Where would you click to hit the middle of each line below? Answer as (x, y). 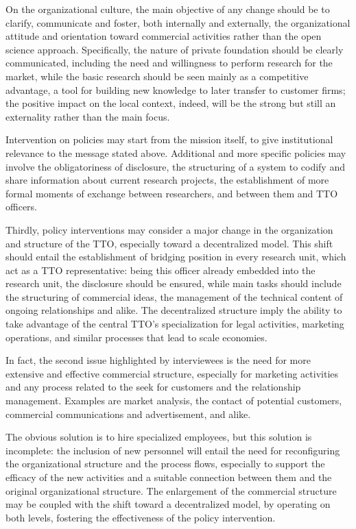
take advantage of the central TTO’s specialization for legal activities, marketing (175, 324)
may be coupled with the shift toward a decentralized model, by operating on (168, 504)
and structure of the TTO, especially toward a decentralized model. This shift (169, 243)
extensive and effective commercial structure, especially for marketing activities (172, 373)
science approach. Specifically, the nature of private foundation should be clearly (175, 49)
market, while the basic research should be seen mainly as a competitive (157, 76)
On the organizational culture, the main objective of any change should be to (168, 9)
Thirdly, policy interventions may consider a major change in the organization (169, 229)
